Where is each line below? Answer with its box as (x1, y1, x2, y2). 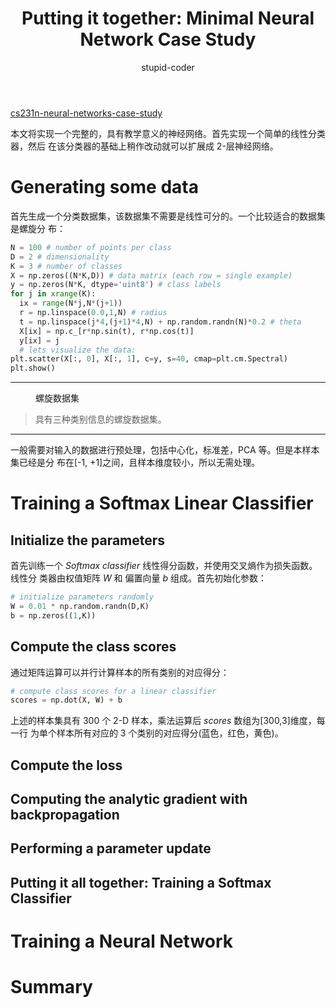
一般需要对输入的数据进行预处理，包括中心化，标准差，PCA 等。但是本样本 (10, 444, 320, 456)
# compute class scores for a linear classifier (10, 686, 217, 696)
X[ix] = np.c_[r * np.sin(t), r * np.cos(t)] (19, 326, 195, 336)
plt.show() (10, 363, 56, 374)
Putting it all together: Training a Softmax (10, 874, 272, 891)
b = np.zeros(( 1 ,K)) (10, 610, 97, 621)
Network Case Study (79, 28, 257, 51)
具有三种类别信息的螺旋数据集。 (34, 413, 167, 426)
